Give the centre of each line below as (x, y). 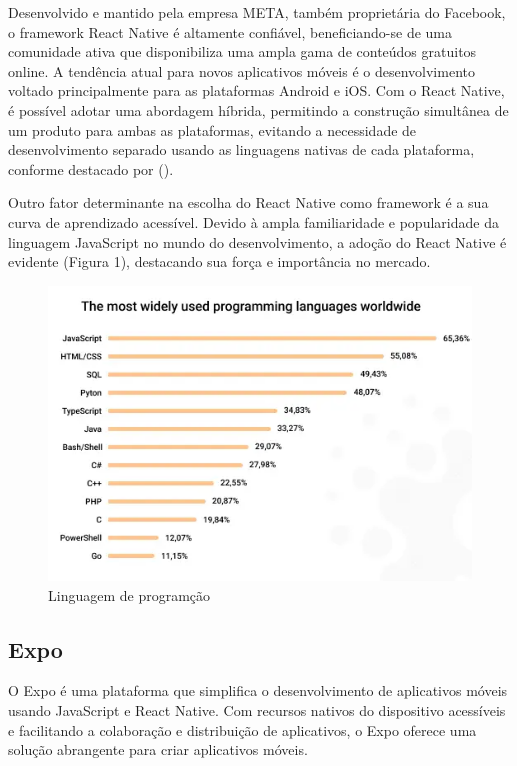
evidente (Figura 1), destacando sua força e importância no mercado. (219, 261)
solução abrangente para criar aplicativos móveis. (158, 749)
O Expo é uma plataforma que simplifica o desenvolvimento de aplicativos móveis (258, 690)
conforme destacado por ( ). (91, 168)
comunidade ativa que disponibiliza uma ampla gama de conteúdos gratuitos (242, 51)
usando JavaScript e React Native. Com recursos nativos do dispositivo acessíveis (257, 710)
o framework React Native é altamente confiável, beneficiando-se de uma (230, 31)
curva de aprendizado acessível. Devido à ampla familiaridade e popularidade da (253, 221)
